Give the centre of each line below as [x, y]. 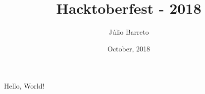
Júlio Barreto [129, 32]
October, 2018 [129, 48]
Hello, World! [24, 86]
